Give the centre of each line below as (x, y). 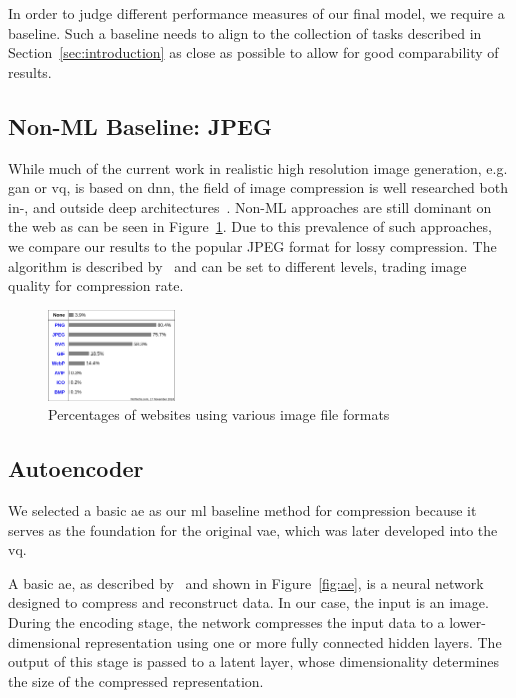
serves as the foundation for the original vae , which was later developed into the (253, 529)
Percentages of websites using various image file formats (219, 414)
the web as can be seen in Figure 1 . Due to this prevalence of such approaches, (250, 226)
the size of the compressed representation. (136, 680)
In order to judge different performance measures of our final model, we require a (256, 13)
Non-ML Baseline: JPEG (140, 125)
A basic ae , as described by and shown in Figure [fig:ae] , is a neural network (246, 582)
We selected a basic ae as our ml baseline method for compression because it (242, 510)
